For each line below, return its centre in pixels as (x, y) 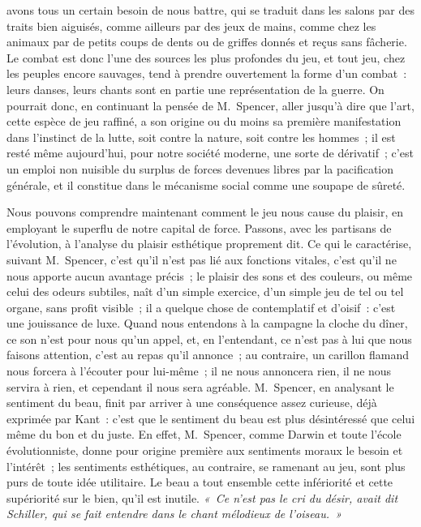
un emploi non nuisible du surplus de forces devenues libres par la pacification (200, 168)
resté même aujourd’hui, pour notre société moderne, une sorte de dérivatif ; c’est (210, 153)
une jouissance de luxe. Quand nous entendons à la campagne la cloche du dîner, (207, 323)
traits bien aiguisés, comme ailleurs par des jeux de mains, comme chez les (191, 26)
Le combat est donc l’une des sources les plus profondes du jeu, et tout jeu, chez (206, 57)
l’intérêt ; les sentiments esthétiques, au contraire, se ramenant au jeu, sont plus (206, 466)
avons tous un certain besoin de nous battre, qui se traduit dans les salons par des (210, 10)
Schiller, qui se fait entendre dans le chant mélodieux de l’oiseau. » (174, 514)
